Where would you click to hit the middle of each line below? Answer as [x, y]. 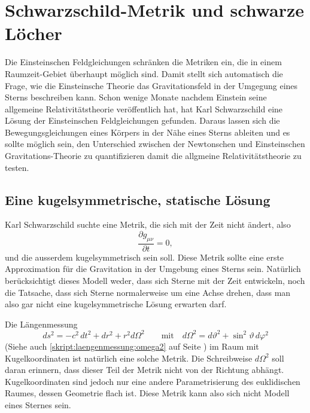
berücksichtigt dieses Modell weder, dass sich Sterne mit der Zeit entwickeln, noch [155, 281]
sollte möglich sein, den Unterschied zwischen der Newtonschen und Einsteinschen [155, 144]
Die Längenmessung [41, 324]
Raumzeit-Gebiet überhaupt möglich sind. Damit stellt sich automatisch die [144, 73]
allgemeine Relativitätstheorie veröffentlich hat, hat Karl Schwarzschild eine [144, 108]
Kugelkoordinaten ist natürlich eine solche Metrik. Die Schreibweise [129, 358]
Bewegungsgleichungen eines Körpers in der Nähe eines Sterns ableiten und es [148, 132]
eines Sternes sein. [38, 404]
